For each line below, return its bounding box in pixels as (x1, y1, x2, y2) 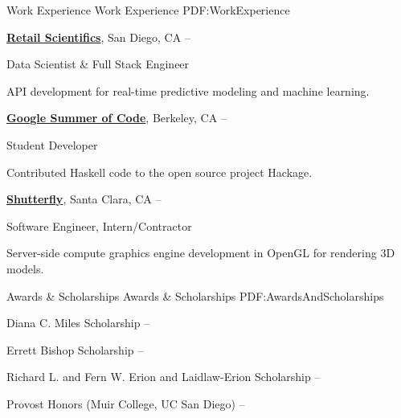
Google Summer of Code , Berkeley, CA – (6, 109, 227, 126)
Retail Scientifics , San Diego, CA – (6, 28, 190, 45)
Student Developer (6, 136, 98, 153)
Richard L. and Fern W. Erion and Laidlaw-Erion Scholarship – (6, 368, 321, 385)
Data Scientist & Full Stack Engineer (6, 55, 190, 72)
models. (6, 260, 44, 277)
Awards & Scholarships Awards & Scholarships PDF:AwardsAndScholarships (6, 287, 384, 304)
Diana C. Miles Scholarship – (6, 314, 150, 331)
